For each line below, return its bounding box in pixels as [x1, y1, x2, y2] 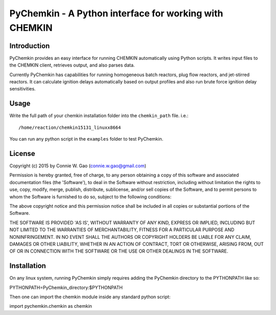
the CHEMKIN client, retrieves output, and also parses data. [9, 62, 135, 69]
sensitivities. [9, 86, 36, 92]
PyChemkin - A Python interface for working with [9, 8, 223, 19]
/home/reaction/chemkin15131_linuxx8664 [18, 124, 121, 130]
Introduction [9, 41, 50, 50]
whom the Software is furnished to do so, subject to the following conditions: [9, 193, 172, 199]
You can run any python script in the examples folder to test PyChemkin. [9, 136, 164, 142]
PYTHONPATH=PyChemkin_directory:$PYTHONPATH [9, 284, 123, 290]
